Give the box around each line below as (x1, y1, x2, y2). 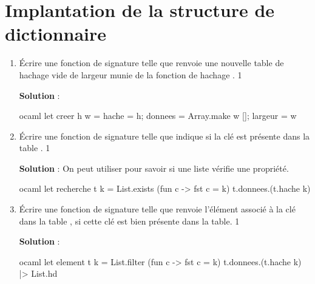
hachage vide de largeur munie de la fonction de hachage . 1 (19, 68, 242, 81)
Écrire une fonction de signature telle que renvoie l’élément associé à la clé (19, 203, 296, 215)
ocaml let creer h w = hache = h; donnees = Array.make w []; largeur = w (19, 109, 297, 122)
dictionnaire (5, 21, 107, 46)
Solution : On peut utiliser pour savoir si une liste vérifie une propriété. (19, 161, 289, 174)
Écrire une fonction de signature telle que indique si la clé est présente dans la (19, 129, 310, 142)
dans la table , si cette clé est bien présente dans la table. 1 (19, 214, 240, 227)
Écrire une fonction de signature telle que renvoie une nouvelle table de (19, 56, 284, 69)
